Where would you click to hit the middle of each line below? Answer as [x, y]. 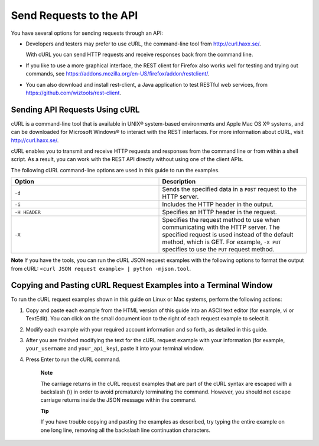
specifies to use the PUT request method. [218, 250]
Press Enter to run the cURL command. [73, 359]
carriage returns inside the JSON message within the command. [118, 400]
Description [179, 182]
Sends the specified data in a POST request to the [230, 189]
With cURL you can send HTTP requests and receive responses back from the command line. [139, 55]
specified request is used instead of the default [228, 235]
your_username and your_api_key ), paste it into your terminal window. [115, 349]
